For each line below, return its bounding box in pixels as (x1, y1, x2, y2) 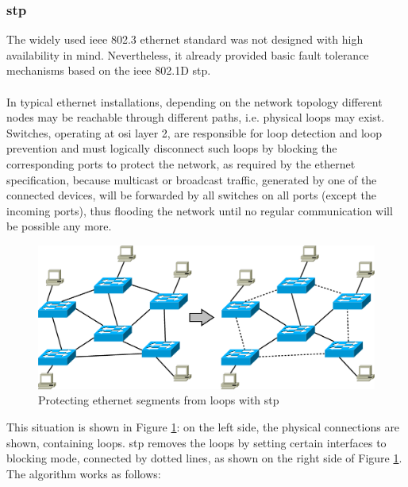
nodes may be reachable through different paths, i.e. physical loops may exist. (6, 109, 385, 126)
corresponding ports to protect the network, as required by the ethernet (6, 155, 356, 172)
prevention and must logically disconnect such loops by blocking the (6, 140, 337, 157)
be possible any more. (6, 218, 112, 234)
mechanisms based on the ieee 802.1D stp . (6, 62, 211, 79)
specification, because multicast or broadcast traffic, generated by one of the (6, 171, 377, 187)
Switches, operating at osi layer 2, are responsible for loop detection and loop (6, 124, 383, 141)
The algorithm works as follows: (6, 465, 161, 481)
